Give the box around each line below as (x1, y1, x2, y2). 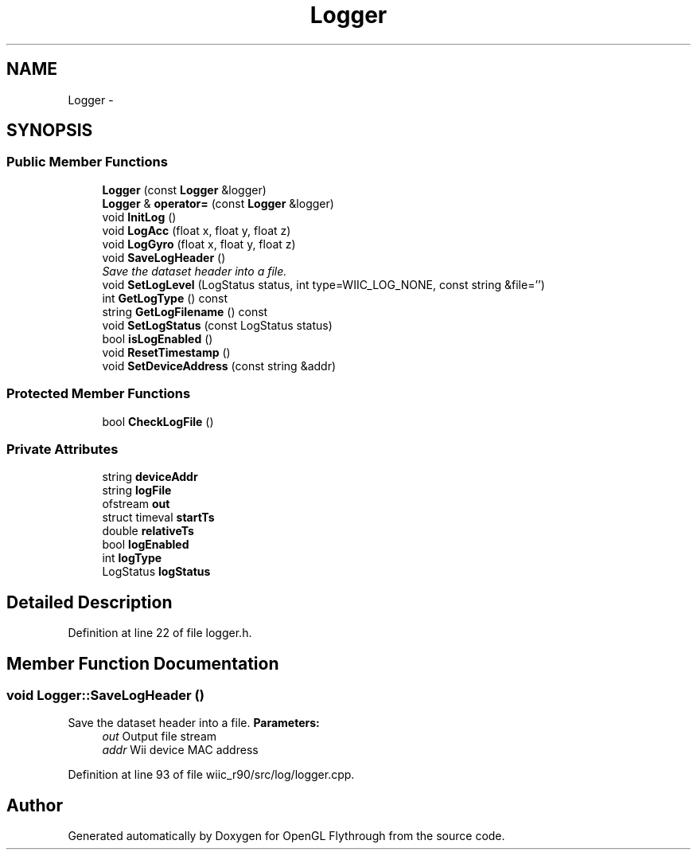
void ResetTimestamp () (102, 345, 231, 359)
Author (6, 795, 63, 815)
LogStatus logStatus (102, 565, 211, 579)
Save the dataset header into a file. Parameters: (68, 716, 320, 730)
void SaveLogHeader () (102, 250, 226, 264)
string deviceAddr (102, 470, 198, 484)
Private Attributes (6, 440, 119, 457)
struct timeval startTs (102, 510, 215, 525)
